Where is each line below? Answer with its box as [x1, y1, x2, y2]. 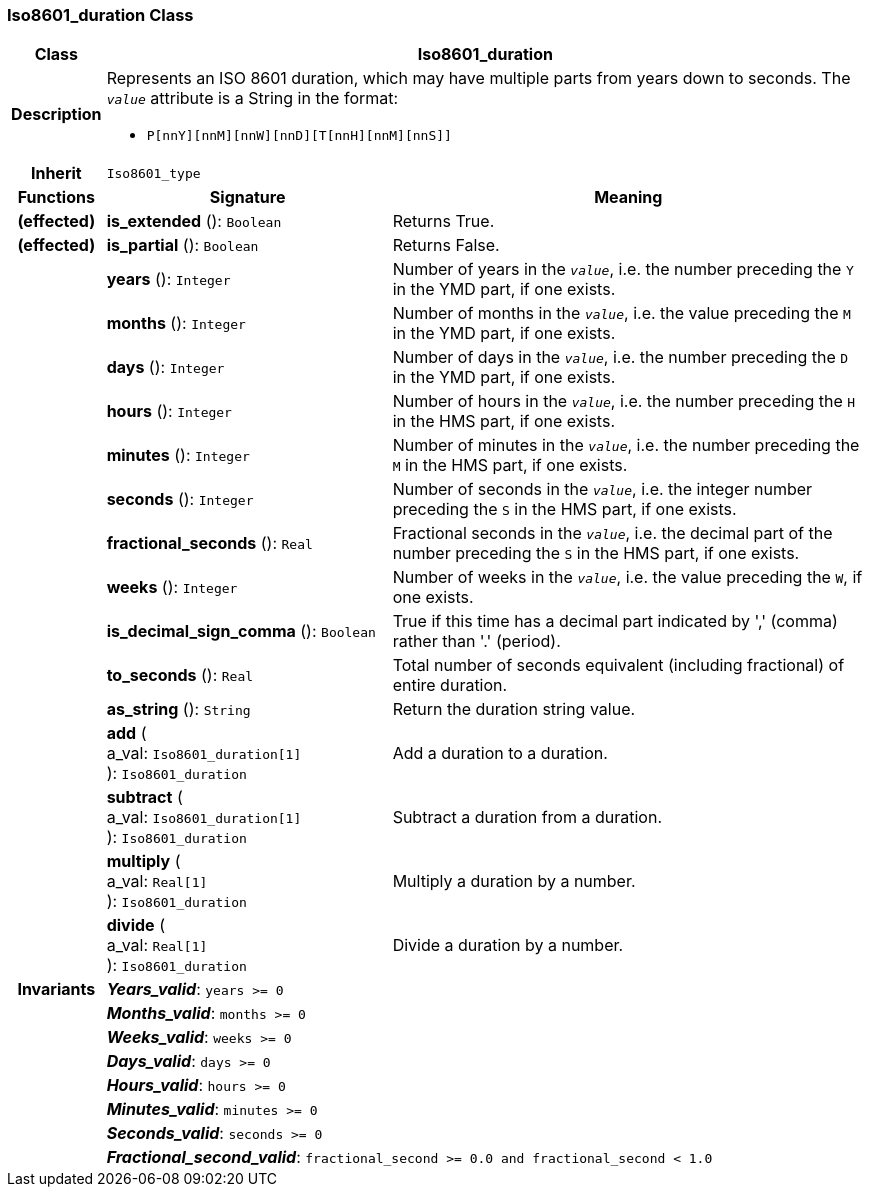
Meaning [594, 187, 663, 208]
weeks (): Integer [106, 577, 238, 598]
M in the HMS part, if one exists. [392, 455, 628, 476]
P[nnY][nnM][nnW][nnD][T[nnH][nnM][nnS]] [146, 128, 452, 144]
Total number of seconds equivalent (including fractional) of [392, 655, 845, 676]
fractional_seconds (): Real [106, 533, 313, 554]
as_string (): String [106, 699, 251, 720]
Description [11, 103, 102, 124]
